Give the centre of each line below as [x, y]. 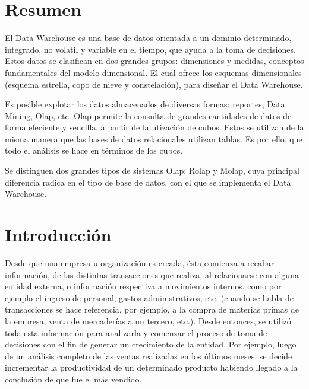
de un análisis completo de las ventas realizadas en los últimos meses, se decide [149, 355]
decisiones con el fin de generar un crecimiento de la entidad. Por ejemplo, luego [151, 344]
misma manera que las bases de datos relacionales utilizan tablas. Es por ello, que [154, 138]
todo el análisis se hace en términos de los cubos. [94, 150]
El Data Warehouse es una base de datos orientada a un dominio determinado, [148, 38]
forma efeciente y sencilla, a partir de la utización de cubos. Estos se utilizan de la [154, 127]
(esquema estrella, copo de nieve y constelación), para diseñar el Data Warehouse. [154, 84]
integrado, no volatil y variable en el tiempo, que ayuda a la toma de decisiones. [150, 49]
